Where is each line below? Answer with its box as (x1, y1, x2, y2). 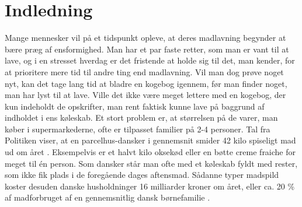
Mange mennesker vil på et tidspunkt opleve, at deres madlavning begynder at (5, 31, 286, 44)
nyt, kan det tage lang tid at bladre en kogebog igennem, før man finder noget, (5, 77, 287, 89)
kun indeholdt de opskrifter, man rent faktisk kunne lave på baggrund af (5, 100, 265, 112)
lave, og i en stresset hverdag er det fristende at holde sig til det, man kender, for (5, 54, 295, 66)
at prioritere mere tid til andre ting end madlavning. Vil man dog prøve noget (5, 65, 284, 78)
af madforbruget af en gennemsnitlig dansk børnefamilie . (5, 191, 210, 204)
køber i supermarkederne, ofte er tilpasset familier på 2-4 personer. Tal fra (5, 122, 270, 135)
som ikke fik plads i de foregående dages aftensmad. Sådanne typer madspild (5, 169, 279, 181)
